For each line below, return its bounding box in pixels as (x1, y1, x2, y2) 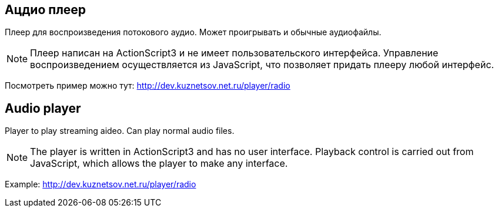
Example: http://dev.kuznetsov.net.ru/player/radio (5, 179, 196, 190)
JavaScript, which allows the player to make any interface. (30, 157, 288, 170)
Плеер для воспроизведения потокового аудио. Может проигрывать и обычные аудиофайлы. (5, 27, 382, 38)
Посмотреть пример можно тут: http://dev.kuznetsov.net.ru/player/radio (5, 80, 290, 91)
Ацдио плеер (5, 2, 86, 17)
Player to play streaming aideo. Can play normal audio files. (5, 126, 235, 136)
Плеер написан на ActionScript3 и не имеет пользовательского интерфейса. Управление (30, 47, 439, 59)
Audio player (5, 100, 81, 116)
